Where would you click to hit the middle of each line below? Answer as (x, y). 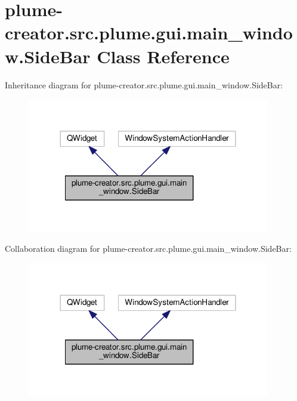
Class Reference (163, 56)
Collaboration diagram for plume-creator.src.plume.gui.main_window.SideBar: (148, 249)
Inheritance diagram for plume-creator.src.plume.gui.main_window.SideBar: (144, 84)
